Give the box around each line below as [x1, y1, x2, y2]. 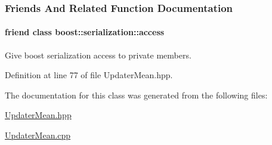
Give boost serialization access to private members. [5, 48, 191, 61]
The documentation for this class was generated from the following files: [5, 88, 268, 101]
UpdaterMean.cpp [5, 129, 71, 141]
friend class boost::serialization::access [5, 26, 165, 38]
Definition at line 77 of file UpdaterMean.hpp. [5, 69, 173, 81]
